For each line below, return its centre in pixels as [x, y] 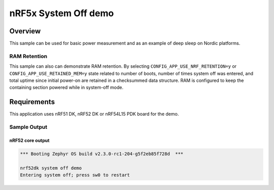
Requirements [32, 102]
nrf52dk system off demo [51, 168]
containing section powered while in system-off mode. [66, 87]
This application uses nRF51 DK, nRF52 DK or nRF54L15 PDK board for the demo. [94, 114]
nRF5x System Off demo [62, 13]
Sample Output [28, 127]
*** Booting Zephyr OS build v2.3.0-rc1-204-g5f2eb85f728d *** [102, 154]
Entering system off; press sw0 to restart [75, 175]
